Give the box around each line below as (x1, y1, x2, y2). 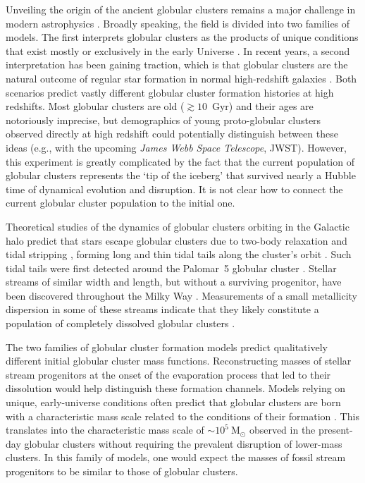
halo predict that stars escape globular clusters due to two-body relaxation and (6, 233, 347, 247)
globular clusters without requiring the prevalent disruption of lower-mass (24, 436, 342, 451)
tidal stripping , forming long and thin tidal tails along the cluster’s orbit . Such (6, 247, 352, 262)
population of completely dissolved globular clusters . (6, 316, 235, 331)
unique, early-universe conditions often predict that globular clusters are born (6, 395, 341, 410)
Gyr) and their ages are (211, 99, 314, 114)
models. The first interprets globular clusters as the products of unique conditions (6, 30, 359, 44)
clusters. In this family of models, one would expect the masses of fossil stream (6, 450, 346, 465)
